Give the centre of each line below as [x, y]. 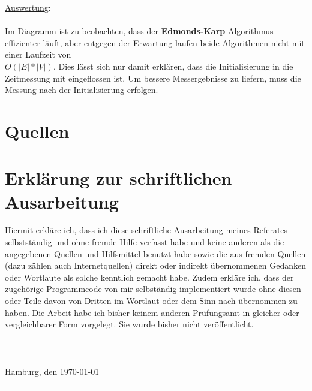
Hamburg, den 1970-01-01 [52, 371]
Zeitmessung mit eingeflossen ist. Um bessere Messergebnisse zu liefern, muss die [153, 78]
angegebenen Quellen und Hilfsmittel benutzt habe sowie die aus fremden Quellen [155, 253]
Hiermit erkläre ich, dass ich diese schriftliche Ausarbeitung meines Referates [146, 230]
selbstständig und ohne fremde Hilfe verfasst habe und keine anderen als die [145, 242]
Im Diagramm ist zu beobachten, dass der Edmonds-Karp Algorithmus [139, 31]
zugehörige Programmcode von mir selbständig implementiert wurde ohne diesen [153, 289]
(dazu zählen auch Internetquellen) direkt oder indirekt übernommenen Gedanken [156, 265]
